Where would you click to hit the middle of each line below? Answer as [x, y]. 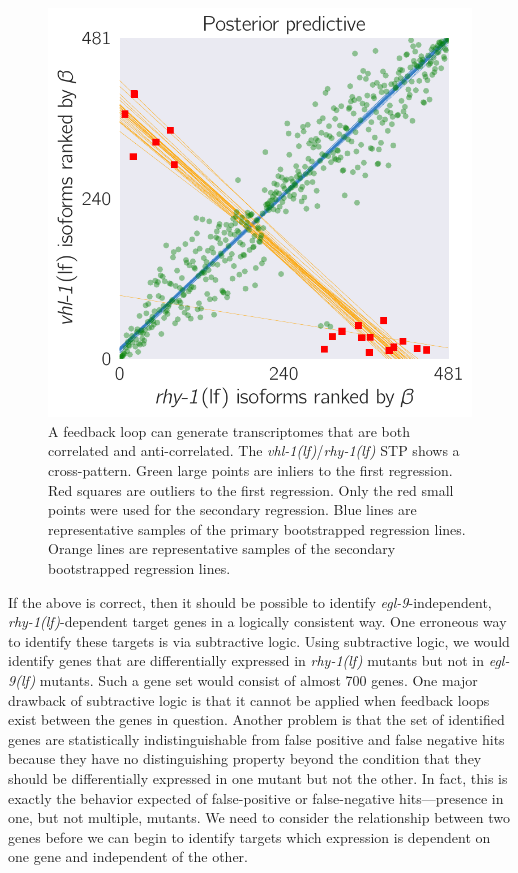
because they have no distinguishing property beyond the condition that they [245, 758]
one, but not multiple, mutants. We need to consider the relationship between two [259, 817]
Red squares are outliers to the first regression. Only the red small [251, 489]
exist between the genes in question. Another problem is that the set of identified [256, 719]
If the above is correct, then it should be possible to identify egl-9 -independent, [250, 601]
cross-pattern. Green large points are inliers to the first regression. [250, 470]
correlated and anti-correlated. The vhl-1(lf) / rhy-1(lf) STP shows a [254, 450]
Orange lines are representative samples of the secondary [222, 548]
